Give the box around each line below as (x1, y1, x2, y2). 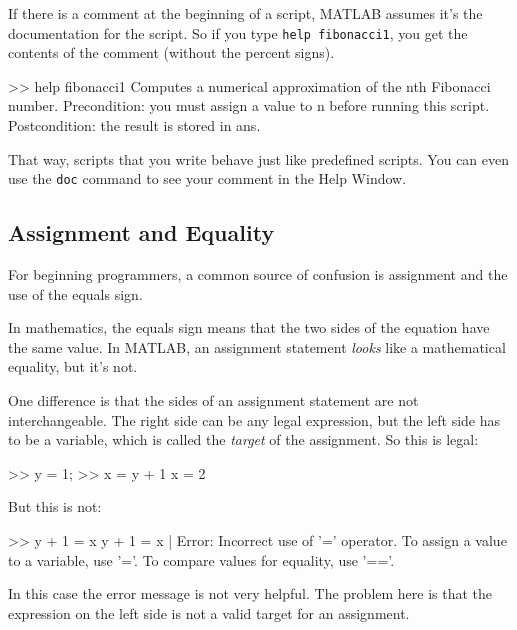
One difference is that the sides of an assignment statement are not (8, 390, 419, 411)
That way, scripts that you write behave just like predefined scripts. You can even (8, 148, 510, 169)
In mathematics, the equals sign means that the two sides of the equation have (8, 317, 490, 338)
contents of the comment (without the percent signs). (8, 42, 335, 63)
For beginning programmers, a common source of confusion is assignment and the (8, 264, 508, 285)
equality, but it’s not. (8, 356, 138, 377)
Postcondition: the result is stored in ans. (8, 115, 261, 136)
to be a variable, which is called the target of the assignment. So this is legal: (8, 429, 479, 450)
